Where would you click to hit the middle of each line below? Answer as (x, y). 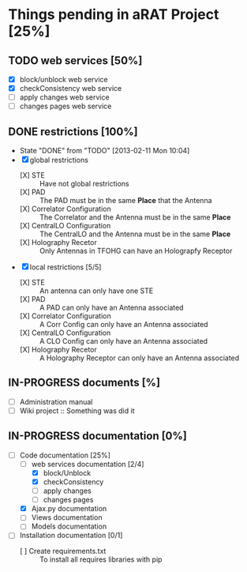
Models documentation (69, 526)
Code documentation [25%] (65, 455)
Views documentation (67, 517)
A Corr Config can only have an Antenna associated (123, 325)
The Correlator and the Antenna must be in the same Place (135, 217)
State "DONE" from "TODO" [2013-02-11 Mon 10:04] (105, 151)
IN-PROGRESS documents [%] (84, 383)
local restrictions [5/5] (65, 267)
